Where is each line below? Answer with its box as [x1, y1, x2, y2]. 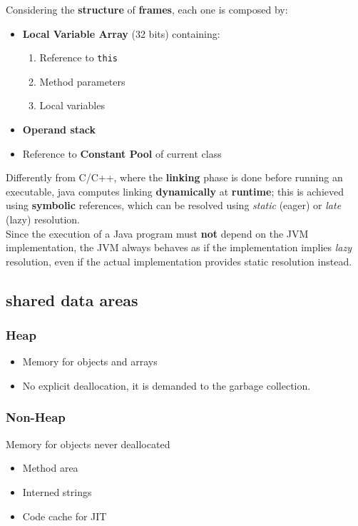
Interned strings [22, 484, 92, 499]
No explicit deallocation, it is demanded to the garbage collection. [22, 378, 311, 393]
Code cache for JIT [22, 508, 107, 523]
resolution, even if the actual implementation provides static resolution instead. [6, 253, 352, 268]
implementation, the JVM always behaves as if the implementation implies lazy [6, 240, 352, 255]
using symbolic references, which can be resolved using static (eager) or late [6, 198, 342, 213]
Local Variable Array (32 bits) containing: [22, 26, 220, 41]
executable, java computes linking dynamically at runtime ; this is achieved [6, 183, 344, 198]
